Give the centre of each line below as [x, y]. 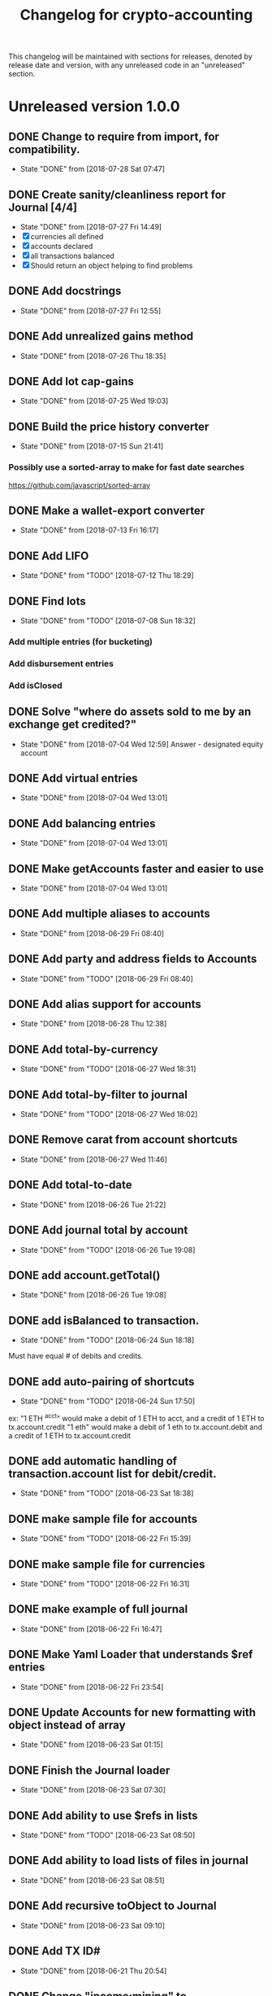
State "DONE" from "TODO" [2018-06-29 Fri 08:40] [106, 978]
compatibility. [44, 149]
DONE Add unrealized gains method [101, 337]
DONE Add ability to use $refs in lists [103, 1816]
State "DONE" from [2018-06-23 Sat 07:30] [93, 1790]
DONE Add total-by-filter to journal [98, 1094]
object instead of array [67, 1725]
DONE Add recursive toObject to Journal [112, 1906]
